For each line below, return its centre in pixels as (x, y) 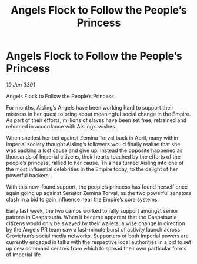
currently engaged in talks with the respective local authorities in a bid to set (98, 242)
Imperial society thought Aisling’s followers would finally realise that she (93, 144)
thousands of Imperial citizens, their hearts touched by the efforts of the (94, 156)
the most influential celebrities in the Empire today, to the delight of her (92, 169)
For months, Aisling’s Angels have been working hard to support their (90, 107)
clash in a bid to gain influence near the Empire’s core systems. (83, 199)
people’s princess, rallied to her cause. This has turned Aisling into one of (95, 163)
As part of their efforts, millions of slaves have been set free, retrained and (96, 120)
